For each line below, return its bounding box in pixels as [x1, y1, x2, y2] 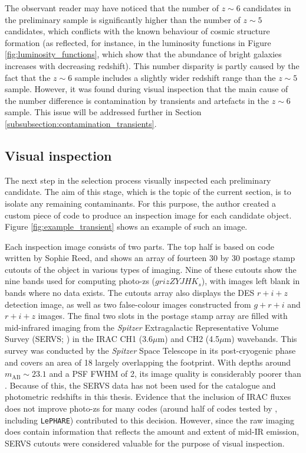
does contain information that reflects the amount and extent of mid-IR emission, [5, 425, 300, 438]
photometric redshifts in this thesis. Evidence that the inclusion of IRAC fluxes [5, 390, 291, 403]
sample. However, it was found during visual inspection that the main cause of [5, 83, 288, 95]
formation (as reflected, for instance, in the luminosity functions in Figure [5, 36, 271, 48]
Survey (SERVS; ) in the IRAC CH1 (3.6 [5, 333, 153, 345]
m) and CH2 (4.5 [157, 333, 220, 345]
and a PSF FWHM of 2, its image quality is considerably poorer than [49, 367, 301, 380]
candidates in [243, 2, 291, 14]
